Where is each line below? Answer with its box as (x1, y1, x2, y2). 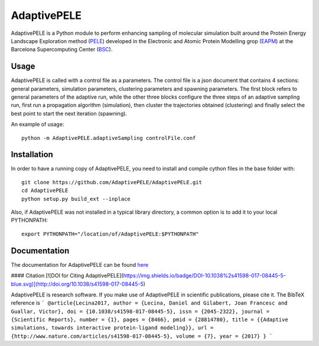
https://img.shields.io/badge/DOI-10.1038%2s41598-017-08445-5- (123, 272, 287, 279)
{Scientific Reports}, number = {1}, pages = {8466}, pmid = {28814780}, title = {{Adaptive (11, 316, 289, 323)
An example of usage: (11, 121, 64, 128)
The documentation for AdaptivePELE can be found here (11, 261, 149, 268)
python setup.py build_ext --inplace (21, 195, 131, 202)
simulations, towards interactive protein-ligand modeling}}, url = (11, 325, 214, 331)
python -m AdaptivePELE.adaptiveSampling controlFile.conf (21, 135, 196, 141)
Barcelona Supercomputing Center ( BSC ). (11, 46, 113, 53)
